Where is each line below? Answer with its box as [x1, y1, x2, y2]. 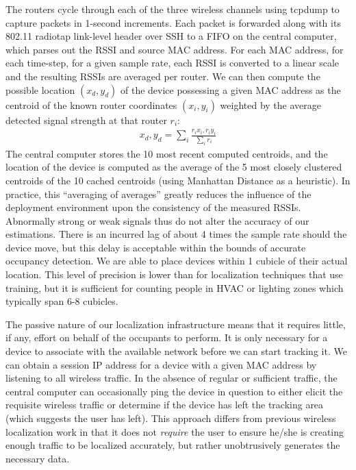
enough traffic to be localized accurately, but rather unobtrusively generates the [5, 438, 340, 452]
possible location [5, 82, 75, 97]
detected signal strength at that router [5, 112, 167, 127]
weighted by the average [220, 97, 321, 112]
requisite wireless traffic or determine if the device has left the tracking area [5, 397, 324, 412]
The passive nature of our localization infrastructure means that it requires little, [5, 317, 346, 331]
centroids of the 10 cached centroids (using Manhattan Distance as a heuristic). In [5, 173, 351, 187]
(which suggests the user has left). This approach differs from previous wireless [5, 411, 336, 425]
